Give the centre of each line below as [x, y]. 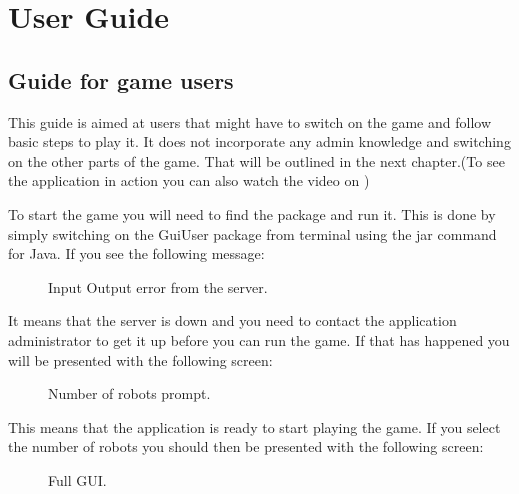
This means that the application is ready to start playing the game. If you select [254, 426]
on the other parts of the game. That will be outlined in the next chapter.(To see [256, 160]
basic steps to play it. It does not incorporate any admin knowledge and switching [259, 141]
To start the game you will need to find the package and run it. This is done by [252, 213]
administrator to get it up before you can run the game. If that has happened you [259, 339]
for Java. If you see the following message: [136, 253]
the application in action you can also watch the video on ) [189, 180]
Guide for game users [121, 79]
